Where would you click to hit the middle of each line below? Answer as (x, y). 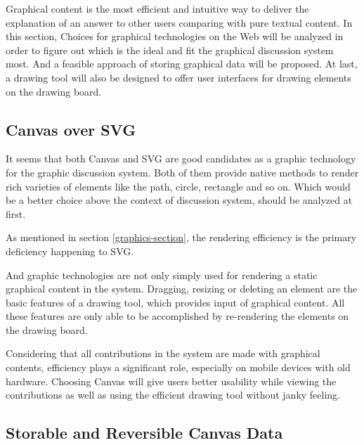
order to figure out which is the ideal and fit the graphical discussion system (170, 50)
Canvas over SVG (71, 129)
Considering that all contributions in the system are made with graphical (163, 353)
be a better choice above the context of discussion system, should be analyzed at (179, 200)
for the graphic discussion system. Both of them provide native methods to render (182, 172)
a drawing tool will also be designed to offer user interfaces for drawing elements (178, 77)
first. (16, 213)
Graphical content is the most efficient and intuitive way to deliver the (157, 8)
